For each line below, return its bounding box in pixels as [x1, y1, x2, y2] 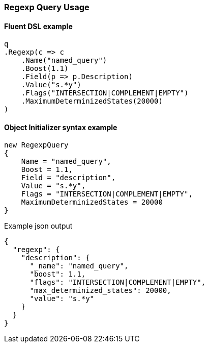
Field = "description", [21, 173, 116, 182]
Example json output [4, 221, 73, 231]
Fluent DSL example [4, 21, 73, 31]
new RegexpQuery [4, 141, 69, 150]
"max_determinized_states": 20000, [29, 286, 171, 295]
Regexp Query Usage [4, 2, 90, 12]
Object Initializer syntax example [4, 122, 117, 132]
